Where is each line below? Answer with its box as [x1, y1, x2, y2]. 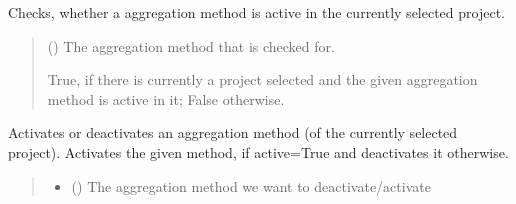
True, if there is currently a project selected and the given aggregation [47, 69, 478, 90]
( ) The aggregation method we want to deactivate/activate [71, 175, 431, 196]
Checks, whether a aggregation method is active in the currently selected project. [8, 2, 505, 22]
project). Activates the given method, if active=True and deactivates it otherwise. [8, 141, 509, 162]
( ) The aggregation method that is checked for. [47, 35, 335, 56]
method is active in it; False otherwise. [47, 88, 285, 109]
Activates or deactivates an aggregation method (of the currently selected [8, 122, 458, 143]
